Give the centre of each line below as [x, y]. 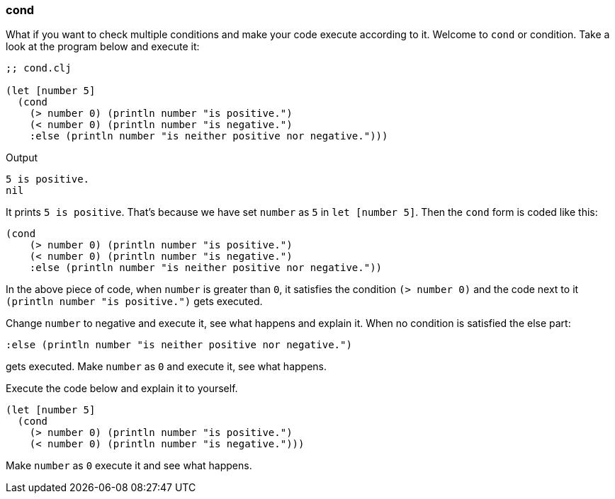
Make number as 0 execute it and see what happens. [129, 466]
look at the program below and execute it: [103, 47]
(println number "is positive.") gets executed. [134, 302]
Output [22, 158]
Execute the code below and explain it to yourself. [122, 389]
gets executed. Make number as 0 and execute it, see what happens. [167, 367]
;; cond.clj [39, 68]
